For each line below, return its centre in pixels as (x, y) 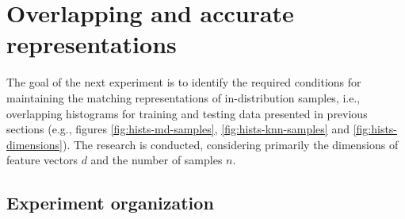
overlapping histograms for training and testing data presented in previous (187, 113)
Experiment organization (110, 203)
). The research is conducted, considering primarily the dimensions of (230, 144)
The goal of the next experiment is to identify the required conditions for (184, 82)
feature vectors (42, 160)
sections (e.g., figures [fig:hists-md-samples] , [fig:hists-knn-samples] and (178, 129)
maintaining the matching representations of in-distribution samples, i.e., (183, 97)
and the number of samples (157, 160)
